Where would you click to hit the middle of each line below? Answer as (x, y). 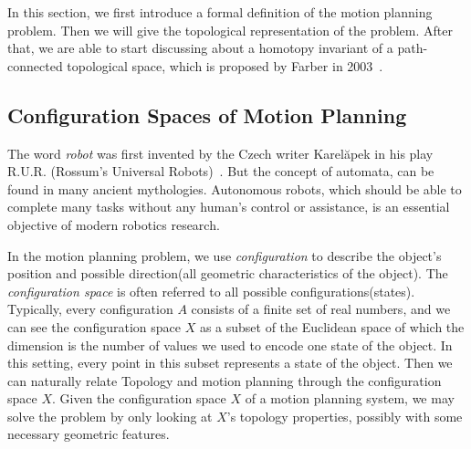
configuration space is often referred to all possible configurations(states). (211, 291)
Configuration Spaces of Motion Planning (207, 115)
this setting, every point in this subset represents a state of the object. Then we (230, 363)
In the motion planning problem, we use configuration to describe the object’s (225, 255)
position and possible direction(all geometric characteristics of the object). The (228, 273)
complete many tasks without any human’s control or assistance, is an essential (229, 207)
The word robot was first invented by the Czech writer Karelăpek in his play (220, 153)
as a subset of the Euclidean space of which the (332, 326)
